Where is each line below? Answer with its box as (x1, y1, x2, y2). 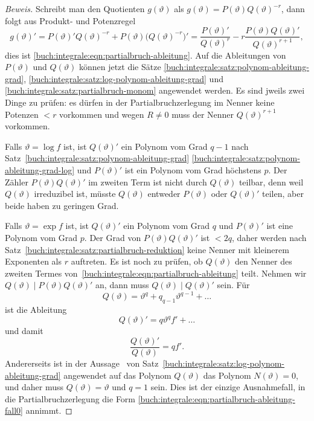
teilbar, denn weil (239, 175, 304, 188)
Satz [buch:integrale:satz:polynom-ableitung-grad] (5, 152, 190, 164)
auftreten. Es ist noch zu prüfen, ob (71, 255, 203, 268)
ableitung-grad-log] (5, 163, 75, 176)
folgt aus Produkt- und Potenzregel (5, 14, 136, 27)
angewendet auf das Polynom (63, 368, 171, 381)
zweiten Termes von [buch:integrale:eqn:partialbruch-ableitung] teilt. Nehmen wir (5, 266, 307, 279)
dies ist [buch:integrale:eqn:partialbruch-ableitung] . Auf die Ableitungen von (5, 48, 286, 61)
